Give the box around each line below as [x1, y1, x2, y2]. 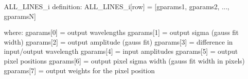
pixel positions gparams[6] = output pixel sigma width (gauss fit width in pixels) [4, 55, 245, 65]
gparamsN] [4, 11, 36, 21]
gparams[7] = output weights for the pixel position [4, 65, 155, 75]
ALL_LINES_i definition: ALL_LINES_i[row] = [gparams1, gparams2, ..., [4, 1, 230, 11]
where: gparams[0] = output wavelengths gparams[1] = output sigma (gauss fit [4, 27, 239, 37]
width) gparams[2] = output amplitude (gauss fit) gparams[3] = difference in [4, 36, 233, 47]
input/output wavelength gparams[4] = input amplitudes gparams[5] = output [4, 46, 238, 56]
